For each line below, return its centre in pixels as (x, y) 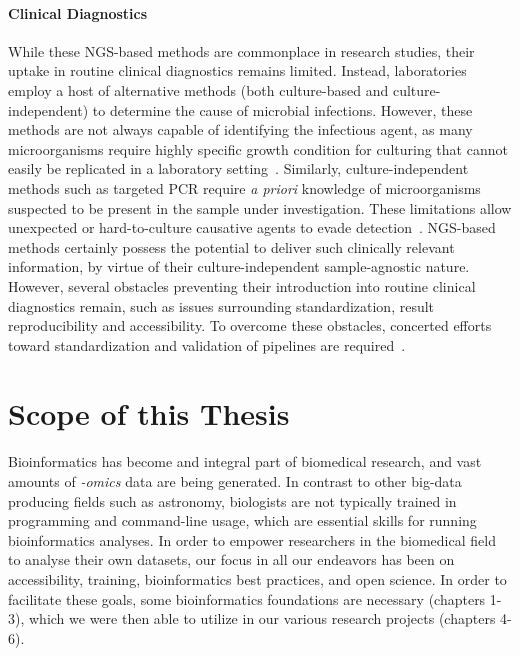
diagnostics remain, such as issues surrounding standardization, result (221, 305)
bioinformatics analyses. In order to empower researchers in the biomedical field (252, 539)
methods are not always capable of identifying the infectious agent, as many (240, 129)
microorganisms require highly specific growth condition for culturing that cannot (258, 148)
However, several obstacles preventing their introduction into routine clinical (242, 285)
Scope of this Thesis (149, 413)
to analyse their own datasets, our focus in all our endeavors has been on (231, 559)
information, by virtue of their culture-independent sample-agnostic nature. (239, 266)
